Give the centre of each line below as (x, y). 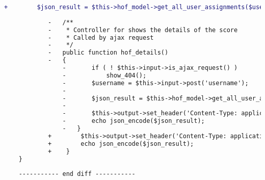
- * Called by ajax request (101, 37)
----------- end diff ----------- (77, 174)
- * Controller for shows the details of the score (143, 30)
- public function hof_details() (108, 53)
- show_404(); (104, 75)
